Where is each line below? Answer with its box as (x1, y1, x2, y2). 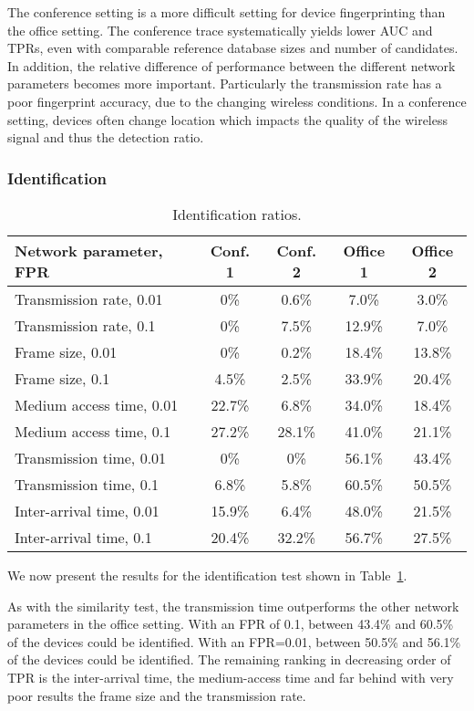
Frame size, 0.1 (15, 367, 110, 389)
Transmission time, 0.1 (15, 473, 160, 495)
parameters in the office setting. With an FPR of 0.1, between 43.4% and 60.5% (7, 614, 454, 633)
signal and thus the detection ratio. (7, 128, 204, 147)
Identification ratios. (172, 203, 302, 225)
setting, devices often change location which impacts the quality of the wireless (7, 110, 448, 129)
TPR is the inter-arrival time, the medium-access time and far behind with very (7, 667, 454, 686)
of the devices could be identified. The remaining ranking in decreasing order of (7, 650, 451, 669)
